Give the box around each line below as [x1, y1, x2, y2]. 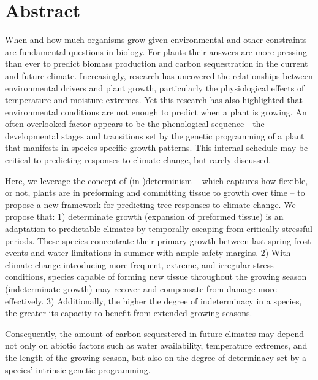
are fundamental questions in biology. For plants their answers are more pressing [5, 45, 307, 58]
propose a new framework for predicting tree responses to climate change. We [5, 198, 296, 211]
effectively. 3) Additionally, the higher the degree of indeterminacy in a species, [5, 294, 302, 307]
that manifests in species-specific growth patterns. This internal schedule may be [5, 141, 308, 154]
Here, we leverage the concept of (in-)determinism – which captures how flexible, [5, 174, 308, 187]
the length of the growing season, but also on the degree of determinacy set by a [5, 351, 306, 363]
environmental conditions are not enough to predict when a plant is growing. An [5, 105, 307, 118]
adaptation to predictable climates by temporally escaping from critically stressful [5, 222, 312, 235]
